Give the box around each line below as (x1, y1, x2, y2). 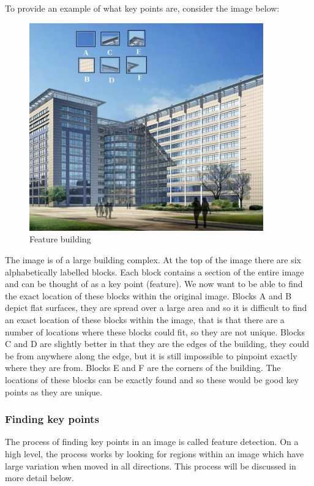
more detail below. (5, 471, 74, 484)
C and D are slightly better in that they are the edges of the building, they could (5, 337, 310, 350)
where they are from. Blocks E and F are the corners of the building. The (5, 361, 281, 374)
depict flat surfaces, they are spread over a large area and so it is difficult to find (5, 301, 307, 314)
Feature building (29, 233, 91, 245)
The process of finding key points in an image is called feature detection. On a (5, 435, 299, 448)
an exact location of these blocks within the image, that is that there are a (5, 313, 285, 326)
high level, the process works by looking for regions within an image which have (5, 447, 304, 460)
